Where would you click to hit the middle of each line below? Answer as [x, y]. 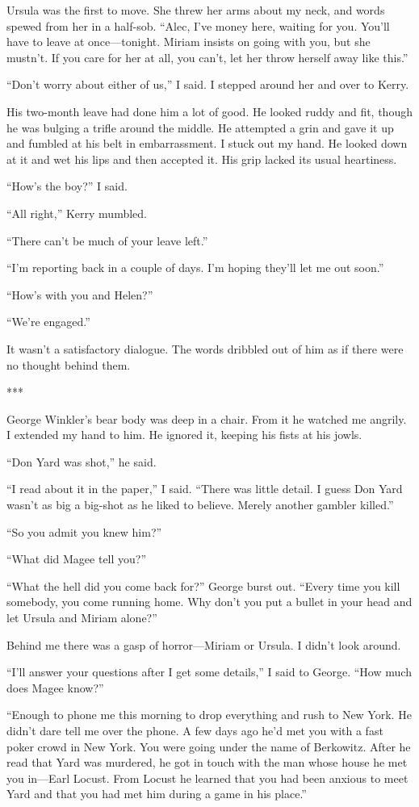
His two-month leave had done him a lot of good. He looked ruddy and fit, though [209, 111]
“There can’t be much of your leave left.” [107, 240]
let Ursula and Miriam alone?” [82, 618]
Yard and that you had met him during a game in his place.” [157, 794]
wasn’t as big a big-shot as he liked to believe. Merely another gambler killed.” [200, 505]
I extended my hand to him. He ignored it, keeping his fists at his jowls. [184, 435]
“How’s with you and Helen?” [80, 294]
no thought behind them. [69, 364]
